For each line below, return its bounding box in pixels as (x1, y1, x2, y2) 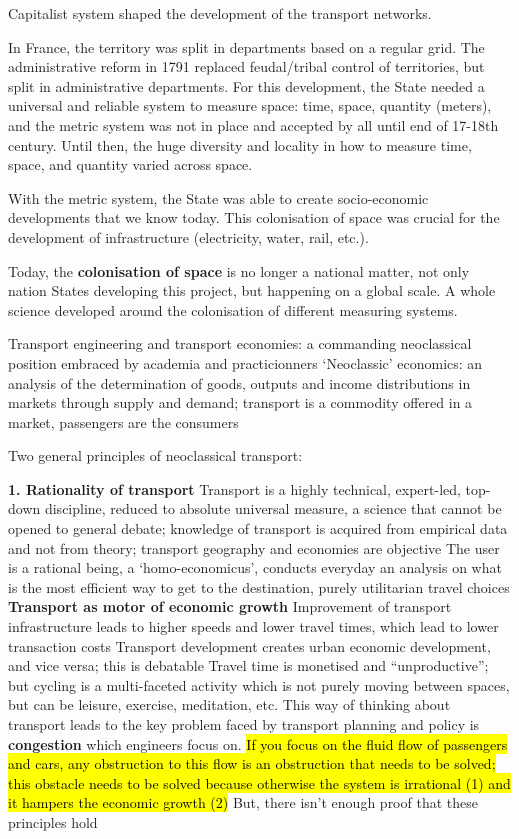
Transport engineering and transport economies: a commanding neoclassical (8, 333, 472, 354)
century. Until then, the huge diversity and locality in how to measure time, (8, 134, 472, 155)
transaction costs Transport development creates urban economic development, (8, 635, 491, 656)
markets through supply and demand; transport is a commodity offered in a (8, 392, 473, 413)
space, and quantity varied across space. (8, 154, 253, 175)
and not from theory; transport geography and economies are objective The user (8, 537, 500, 558)
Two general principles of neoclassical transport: (8, 445, 303, 466)
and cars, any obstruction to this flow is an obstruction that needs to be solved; (8, 753, 496, 774)
